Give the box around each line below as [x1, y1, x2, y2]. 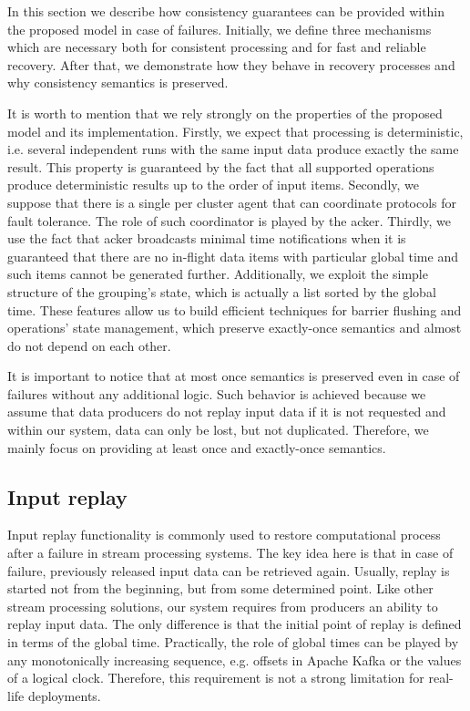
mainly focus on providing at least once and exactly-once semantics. [7, 438, 386, 457]
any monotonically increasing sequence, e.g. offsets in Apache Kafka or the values [7, 650, 462, 669]
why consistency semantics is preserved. [7, 73, 229, 92]
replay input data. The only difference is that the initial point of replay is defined [7, 614, 462, 634]
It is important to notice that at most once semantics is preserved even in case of [7, 366, 460, 386]
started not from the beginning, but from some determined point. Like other [7, 579, 434, 598]
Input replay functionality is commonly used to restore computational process [7, 525, 441, 544]
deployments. [27, 685, 101, 705]
